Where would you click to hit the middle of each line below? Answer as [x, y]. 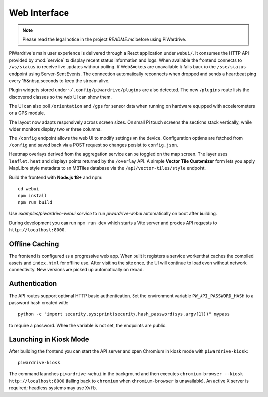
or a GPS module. [27, 113]
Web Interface [39, 13]
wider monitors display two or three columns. [55, 129]
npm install [33, 196]
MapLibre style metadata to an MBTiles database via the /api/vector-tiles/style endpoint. [107, 168]
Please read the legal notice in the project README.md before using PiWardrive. [104, 39]
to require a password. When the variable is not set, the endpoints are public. [88, 325]
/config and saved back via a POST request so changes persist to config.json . [94, 145]
